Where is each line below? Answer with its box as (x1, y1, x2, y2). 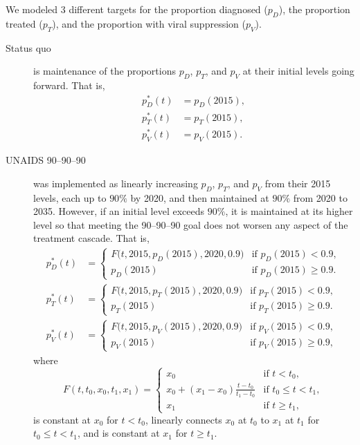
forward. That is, (33, 77, 105, 92)
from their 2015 (264, 176, 331, 190)
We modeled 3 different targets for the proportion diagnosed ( (6, 2, 268, 16)
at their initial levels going (242, 64, 354, 78)
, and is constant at (77, 426, 160, 440)
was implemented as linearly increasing (33, 176, 198, 190)
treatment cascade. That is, (33, 231, 150, 245)
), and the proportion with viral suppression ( (52, 16, 246, 30)
